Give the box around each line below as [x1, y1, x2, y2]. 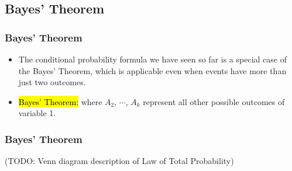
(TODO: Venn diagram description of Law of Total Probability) [5, 155, 234, 167]
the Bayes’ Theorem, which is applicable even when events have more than [18, 64, 287, 76]
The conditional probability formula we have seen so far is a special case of [18, 53, 287, 65]
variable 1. [18, 107, 56, 119]
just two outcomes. [18, 76, 86, 88]
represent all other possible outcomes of [143, 95, 285, 107]
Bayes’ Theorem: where [18, 95, 102, 107]
